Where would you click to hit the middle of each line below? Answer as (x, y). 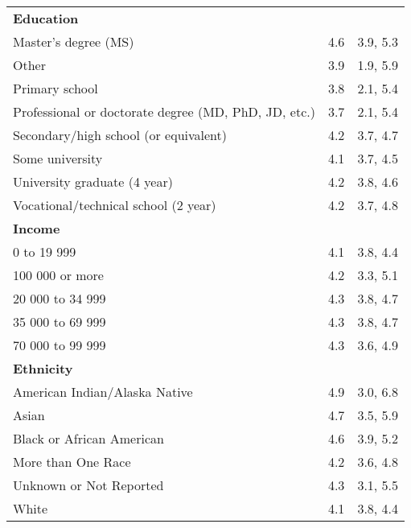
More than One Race (72, 462)
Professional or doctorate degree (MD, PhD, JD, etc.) (164, 111)
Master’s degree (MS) (74, 41)
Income (37, 228)
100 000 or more (58, 275)
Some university (58, 158)
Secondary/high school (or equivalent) (120, 135)
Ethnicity (43, 368)
